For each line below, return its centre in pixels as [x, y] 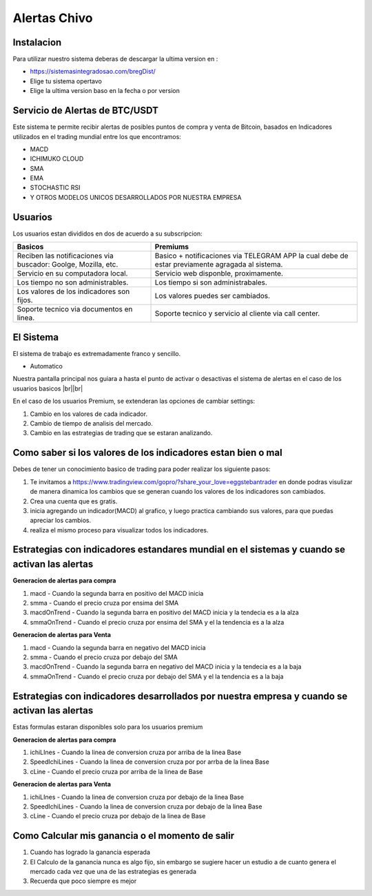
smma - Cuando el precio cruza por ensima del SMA [104, 603]
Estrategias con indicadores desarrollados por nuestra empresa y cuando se [180, 696]
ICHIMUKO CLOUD [57, 159]
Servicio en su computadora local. [72, 273]
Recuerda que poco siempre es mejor [83, 881]
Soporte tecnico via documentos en [75, 309]
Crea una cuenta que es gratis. [74, 501]
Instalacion [37, 42]
